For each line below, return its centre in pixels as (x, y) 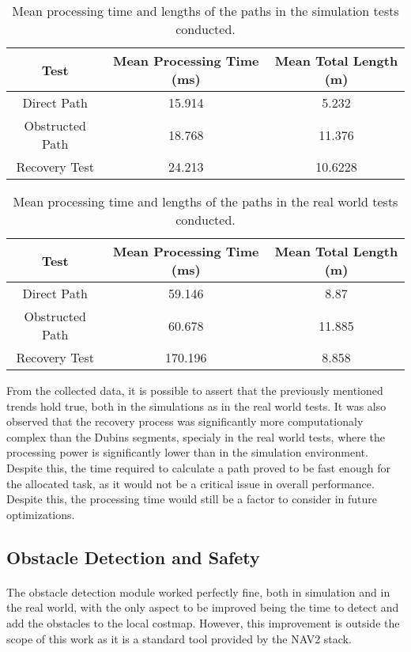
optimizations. (41, 514)
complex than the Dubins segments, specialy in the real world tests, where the (196, 436)
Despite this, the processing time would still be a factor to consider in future (192, 499)
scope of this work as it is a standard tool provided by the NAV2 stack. (179, 638)
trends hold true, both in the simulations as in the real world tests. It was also (196, 406)
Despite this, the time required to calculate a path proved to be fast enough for (198, 467)
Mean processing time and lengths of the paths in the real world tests (205, 201)
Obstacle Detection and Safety (133, 557)
